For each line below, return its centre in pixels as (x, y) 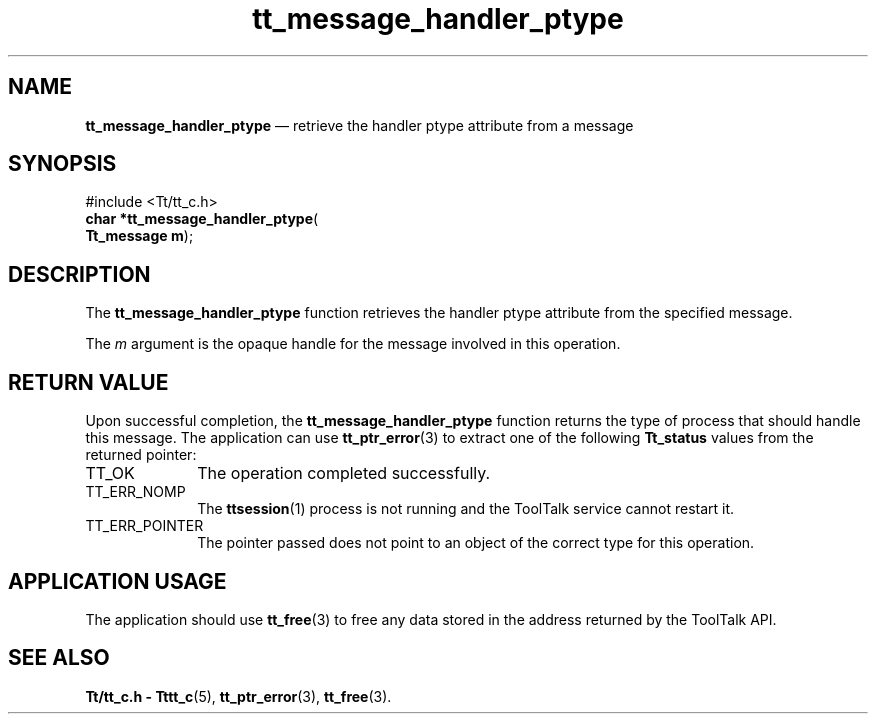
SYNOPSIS (62, 164)
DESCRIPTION (79, 274)
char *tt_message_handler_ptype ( (202, 219)
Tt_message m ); (139, 236)
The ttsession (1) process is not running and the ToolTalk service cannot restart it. (466, 509)
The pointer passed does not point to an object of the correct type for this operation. (476, 543)
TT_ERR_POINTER (144, 526)
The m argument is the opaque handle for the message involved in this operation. (353, 344)
